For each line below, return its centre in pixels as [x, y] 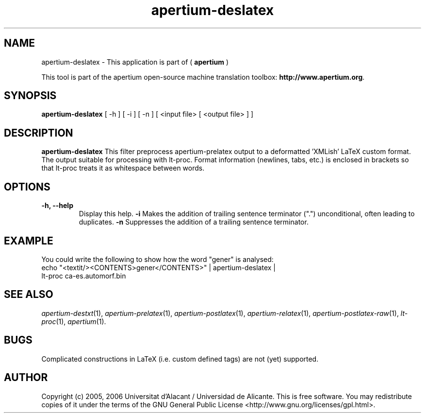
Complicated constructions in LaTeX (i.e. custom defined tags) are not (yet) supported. [180, 359]
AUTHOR [26, 378]
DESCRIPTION [39, 133]
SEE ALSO [29, 295]
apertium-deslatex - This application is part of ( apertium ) [135, 62]
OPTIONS [27, 187]
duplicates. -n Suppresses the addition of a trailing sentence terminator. [194, 222]
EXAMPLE [29, 241]
